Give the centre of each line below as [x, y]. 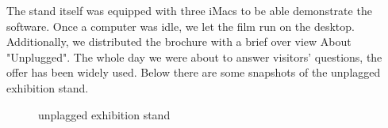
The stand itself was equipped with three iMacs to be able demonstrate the [189, 10]
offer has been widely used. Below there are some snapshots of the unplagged [194, 72]
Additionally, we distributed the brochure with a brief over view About [179, 41]
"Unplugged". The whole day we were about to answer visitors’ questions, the [194, 56]
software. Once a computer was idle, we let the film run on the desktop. [181, 26]
